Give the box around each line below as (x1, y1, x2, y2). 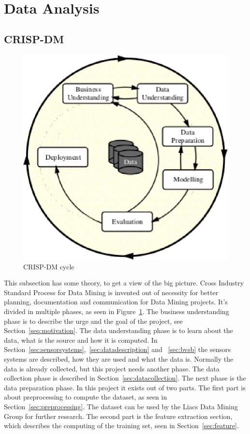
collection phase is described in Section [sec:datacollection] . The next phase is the (4, 373, 246, 383)
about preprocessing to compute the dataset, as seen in (4, 392, 167, 402)
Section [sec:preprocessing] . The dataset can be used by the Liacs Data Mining (4, 401, 238, 411)
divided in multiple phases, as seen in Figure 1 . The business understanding (4, 306, 229, 317)
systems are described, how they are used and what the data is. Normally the (4, 354, 234, 364)
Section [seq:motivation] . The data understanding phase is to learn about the (4, 325, 233, 335)
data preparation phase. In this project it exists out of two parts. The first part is (4, 382, 246, 392)
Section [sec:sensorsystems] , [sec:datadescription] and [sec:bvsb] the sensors (4, 344, 231, 354)
